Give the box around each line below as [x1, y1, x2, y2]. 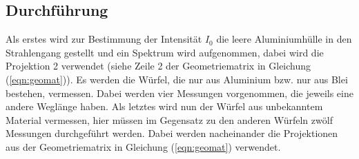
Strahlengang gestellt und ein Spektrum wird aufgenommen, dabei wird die [6, 45, 324, 59]
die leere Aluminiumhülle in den [216, 32, 352, 46]
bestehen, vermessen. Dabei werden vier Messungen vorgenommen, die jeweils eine [6, 85, 353, 100]
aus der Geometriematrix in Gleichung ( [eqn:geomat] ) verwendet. [6, 139, 281, 153]
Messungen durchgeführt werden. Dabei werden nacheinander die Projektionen [6, 126, 338, 140]
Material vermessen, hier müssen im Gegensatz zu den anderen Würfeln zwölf [6, 112, 333, 127]
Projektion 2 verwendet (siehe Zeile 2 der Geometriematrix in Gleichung [6, 59, 311, 73]
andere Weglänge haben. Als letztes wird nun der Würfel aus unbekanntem [6, 99, 323, 114]
